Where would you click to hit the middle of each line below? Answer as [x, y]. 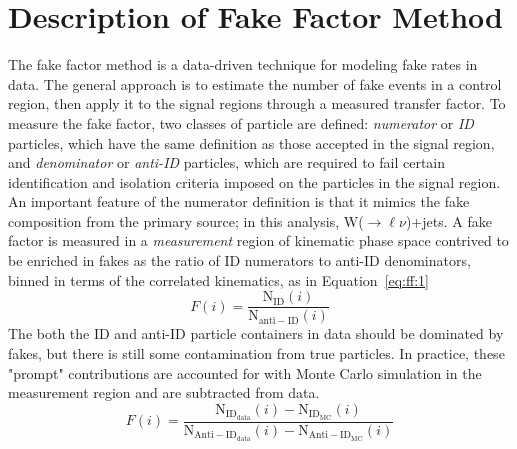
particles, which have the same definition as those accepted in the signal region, [251, 142]
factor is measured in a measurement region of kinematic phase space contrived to [258, 240]
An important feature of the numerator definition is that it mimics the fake [239, 201]
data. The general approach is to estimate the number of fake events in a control [255, 83]
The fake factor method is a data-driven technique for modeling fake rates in [243, 64]
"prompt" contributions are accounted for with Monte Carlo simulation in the [245, 372]
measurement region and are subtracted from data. [164, 392]
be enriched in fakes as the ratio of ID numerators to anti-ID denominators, [239, 260]
